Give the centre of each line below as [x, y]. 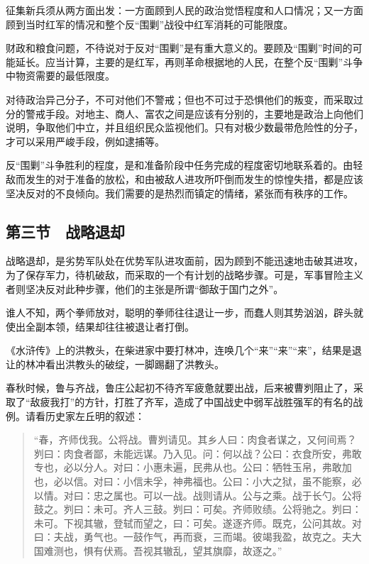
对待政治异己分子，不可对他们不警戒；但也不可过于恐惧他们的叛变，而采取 [180, 99]
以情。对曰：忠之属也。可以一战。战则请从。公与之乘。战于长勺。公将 [198, 495]
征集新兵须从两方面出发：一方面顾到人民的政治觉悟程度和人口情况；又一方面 [184, 10]
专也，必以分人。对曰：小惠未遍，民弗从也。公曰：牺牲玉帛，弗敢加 [193, 467]
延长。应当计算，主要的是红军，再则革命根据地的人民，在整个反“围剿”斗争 [189, 61]
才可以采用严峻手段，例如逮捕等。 [85, 141]
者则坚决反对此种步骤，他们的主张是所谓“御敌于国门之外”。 [145, 288]
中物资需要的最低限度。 [60, 76]
